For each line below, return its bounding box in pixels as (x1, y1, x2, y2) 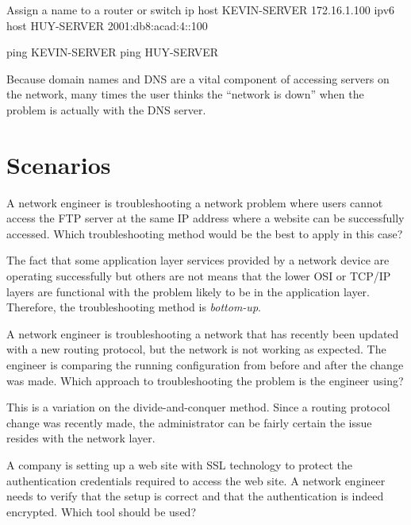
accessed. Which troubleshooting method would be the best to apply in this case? (6, 225, 403, 241)
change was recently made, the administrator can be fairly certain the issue (6, 414, 372, 430)
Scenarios (6, 148, 111, 180)
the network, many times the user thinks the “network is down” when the (6, 86, 364, 102)
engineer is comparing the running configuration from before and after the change (6, 357, 404, 373)
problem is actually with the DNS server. (6, 101, 206, 118)
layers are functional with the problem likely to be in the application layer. (6, 283, 370, 299)
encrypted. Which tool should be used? (6, 503, 196, 519)
